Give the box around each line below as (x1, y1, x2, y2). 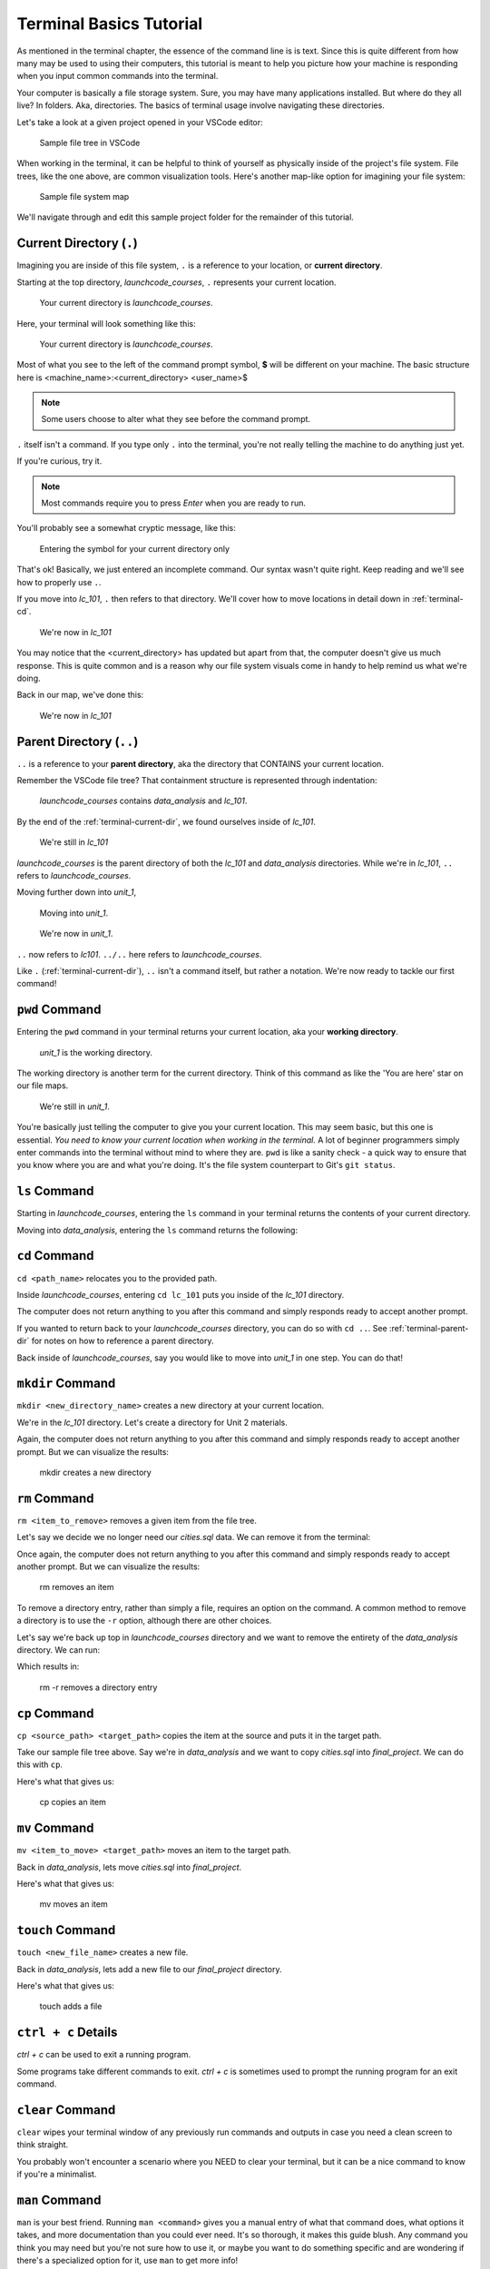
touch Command (16, 1922, 116, 1938)
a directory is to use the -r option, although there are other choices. (16, 1616, 272, 1626)
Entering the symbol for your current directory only (39, 543, 230, 554)
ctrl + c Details (16, 2025, 118, 2040)
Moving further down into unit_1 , (16, 887, 137, 898)
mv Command (16, 1821, 94, 1836)
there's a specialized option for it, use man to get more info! (16, 2255, 239, 2266)
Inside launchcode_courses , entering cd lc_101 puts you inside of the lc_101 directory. (16, 1289, 345, 1300)
